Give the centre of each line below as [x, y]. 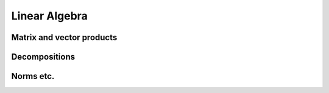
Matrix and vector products [64, 37]
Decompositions [43, 57]
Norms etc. [33, 76]
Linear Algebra [49, 16]
